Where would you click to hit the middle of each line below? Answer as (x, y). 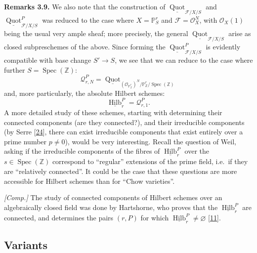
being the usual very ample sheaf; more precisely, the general (96, 33)
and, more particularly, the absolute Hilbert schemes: (85, 93)
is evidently (223, 47)
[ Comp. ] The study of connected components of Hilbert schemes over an (113, 197)
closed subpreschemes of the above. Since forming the (85, 47)
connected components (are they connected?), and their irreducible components (124, 122)
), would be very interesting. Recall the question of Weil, (150, 141)
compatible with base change (48, 60)
